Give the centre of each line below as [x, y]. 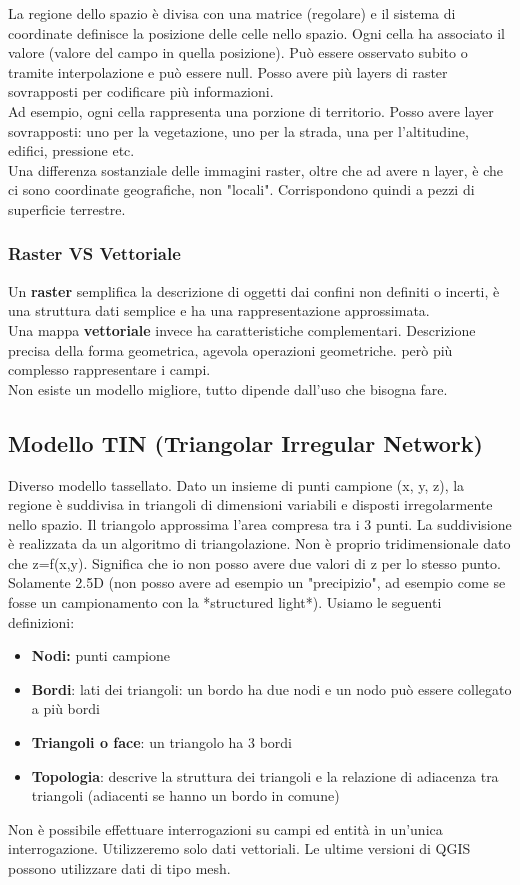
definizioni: [41, 621]
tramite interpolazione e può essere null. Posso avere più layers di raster [228, 71]
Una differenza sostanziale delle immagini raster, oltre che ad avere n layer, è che [256, 169]
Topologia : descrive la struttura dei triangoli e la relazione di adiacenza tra [265, 775]
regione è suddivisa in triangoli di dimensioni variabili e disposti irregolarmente [250, 504]
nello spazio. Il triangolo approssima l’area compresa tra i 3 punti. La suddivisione [260, 523]
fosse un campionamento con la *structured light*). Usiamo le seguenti [225, 602]
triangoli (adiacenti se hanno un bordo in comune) [185, 795]
